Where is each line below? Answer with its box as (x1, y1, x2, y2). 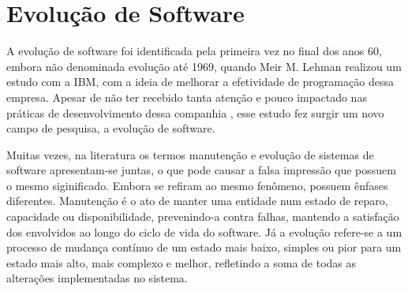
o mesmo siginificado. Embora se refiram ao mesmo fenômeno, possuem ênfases (6, 177, 388, 193)
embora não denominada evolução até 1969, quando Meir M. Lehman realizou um (6, 58, 402, 74)
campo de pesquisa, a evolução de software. (6, 120, 215, 136)
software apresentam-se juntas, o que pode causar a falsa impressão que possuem (6, 162, 396, 178)
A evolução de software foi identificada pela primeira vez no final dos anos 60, (6, 43, 382, 59)
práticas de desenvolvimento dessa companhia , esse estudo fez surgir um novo (6, 104, 384, 121)
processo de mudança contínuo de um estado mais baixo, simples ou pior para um (6, 239, 402, 256)
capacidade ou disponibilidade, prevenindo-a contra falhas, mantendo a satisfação (6, 208, 399, 225)
